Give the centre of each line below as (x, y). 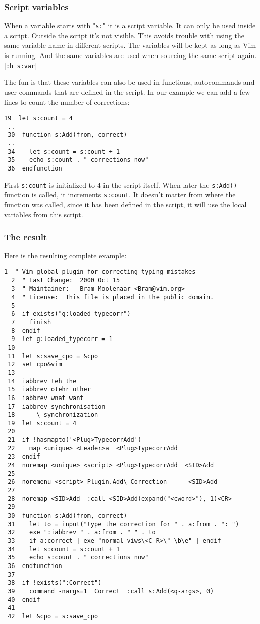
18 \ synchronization (53, 415)
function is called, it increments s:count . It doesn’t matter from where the (120, 194)
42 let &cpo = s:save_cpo (53, 616)
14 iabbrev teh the (42, 381)
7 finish (31, 322)
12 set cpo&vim (35, 364)
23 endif (24, 457)
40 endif (24, 600)
